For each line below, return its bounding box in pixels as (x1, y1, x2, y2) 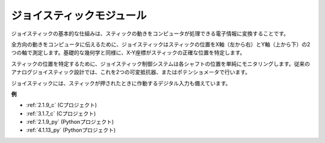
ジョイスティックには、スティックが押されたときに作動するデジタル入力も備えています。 (11, 80, 231, 87)
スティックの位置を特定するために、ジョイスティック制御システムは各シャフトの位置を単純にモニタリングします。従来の (11, 60, 310, 67)
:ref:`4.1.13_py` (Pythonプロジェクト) (26, 126, 116, 134)
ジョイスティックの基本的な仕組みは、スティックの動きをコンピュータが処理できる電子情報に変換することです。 (11, 30, 289, 37)
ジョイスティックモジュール (11, 9, 147, 22)
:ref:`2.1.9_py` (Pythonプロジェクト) (26, 118, 114, 126)
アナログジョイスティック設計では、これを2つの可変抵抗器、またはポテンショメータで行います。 (11, 69, 251, 76)
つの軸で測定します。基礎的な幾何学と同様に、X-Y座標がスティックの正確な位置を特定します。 (11, 49, 246, 56)
